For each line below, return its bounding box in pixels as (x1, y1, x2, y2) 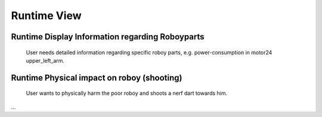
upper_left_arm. (26, 57, 65, 64)
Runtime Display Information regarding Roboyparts (11, 32, 205, 42)
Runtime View (11, 9, 82, 22)
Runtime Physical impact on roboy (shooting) (11, 72, 182, 83)
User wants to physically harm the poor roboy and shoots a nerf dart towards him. (26, 90, 228, 97)
